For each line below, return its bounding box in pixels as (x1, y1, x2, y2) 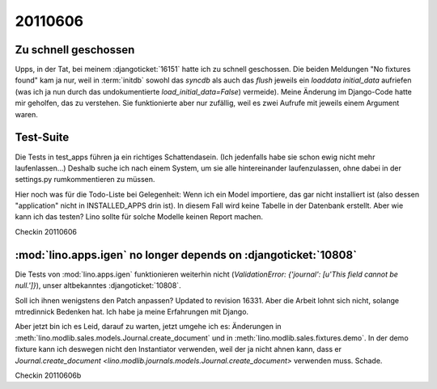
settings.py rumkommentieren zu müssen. (15, 175, 155, 184)
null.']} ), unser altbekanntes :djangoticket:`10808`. (15, 281, 181, 290)
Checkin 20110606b (15, 370, 82, 380)
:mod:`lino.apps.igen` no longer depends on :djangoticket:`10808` (15, 247, 358, 262)
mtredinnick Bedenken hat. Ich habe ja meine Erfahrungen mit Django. (15, 307, 249, 316)
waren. (15, 109, 38, 119)
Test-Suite (15, 130, 70, 145)
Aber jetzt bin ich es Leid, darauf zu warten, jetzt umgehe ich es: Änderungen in (15, 322, 282, 332)
